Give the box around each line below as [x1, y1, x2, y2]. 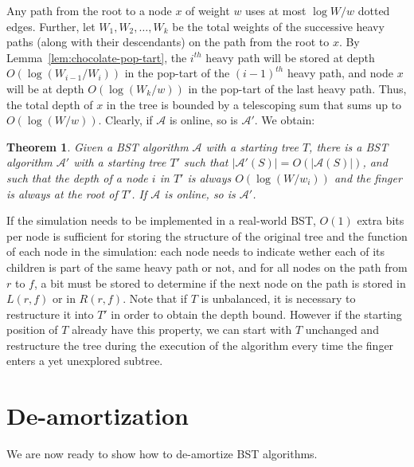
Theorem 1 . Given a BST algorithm [6, 138, 189, 155]
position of [6, 321, 58, 338]
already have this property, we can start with [72, 321, 292, 338]
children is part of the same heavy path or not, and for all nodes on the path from [6, 258, 408, 275]
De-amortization [6, 399, 189, 432]
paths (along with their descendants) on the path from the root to [6, 33, 330, 50]
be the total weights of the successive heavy [172, 18, 385, 34]
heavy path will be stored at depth [205, 49, 375, 65]
